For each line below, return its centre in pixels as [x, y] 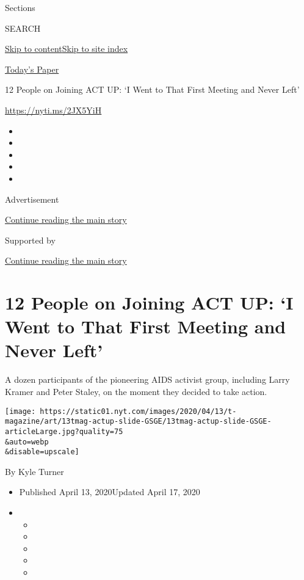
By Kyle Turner [34, 471]
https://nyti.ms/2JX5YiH [53, 110]
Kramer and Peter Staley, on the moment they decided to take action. [136, 391]
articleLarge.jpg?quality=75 [64, 431]
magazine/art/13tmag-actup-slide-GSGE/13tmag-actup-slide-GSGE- [138, 422]
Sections [20, 7]
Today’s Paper [32, 69]
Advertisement [32, 199]
